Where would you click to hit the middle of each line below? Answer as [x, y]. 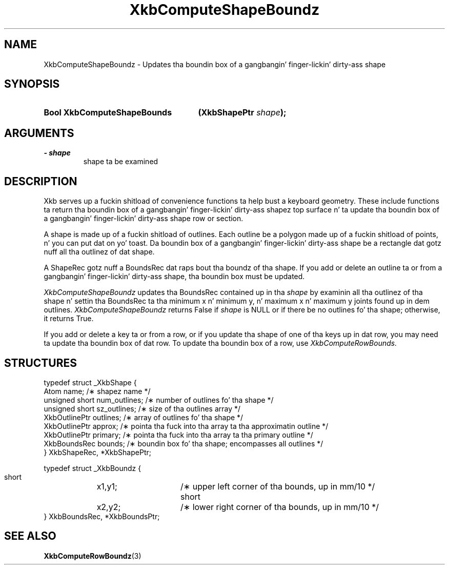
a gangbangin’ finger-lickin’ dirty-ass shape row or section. [144, 219]
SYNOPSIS [32, 84]
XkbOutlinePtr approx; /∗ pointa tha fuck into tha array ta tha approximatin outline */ [186, 426]
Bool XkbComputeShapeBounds [108, 113]
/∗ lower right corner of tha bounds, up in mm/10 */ [280, 507]
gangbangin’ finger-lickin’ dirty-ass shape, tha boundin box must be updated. [174, 277]
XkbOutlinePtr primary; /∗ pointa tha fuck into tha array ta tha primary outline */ [178, 435]
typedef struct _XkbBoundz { [93, 468]
